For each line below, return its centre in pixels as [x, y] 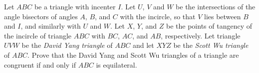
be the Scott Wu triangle [211, 45]
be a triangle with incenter [75, 6]
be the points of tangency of [209, 26]
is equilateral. [117, 64]
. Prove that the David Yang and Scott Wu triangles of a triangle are [133, 55]
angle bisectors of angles [41, 16]
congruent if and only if [40, 64]
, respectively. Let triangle [201, 35]
